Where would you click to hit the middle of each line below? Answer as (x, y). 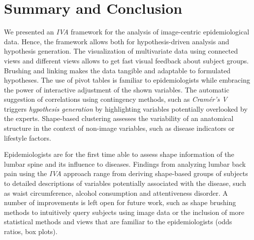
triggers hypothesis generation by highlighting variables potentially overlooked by (126, 108)
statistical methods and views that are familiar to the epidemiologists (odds (118, 222)
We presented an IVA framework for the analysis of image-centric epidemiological (127, 32)
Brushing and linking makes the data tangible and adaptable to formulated (117, 70)
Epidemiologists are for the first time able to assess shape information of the (119, 154)
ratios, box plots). (31, 231)
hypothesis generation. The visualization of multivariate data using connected (121, 51)
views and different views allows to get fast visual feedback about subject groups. (127, 60)
